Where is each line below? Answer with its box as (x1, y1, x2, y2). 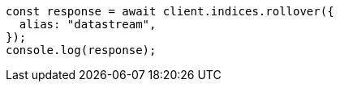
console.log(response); (6, 44, 157, 57)
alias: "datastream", (19, 18, 157, 31)
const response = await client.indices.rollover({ (6, 5, 334, 18)
